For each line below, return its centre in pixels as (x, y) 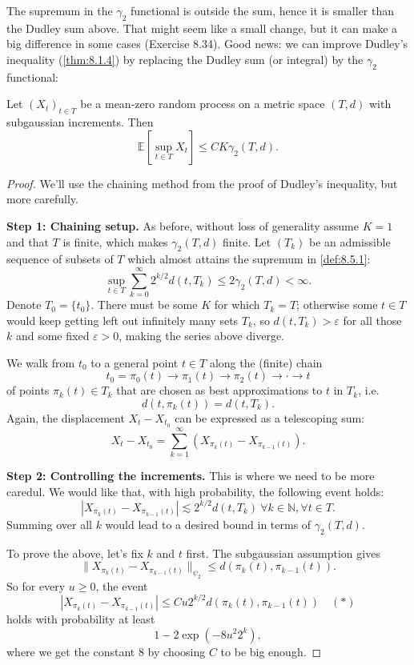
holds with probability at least (81, 618)
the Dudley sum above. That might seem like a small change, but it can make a (202, 28)
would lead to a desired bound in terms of (208, 524)
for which (237, 304)
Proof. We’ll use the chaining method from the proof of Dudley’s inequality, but (202, 183)
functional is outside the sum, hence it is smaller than (263, 10)
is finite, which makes (115, 241)
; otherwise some (337, 304)
